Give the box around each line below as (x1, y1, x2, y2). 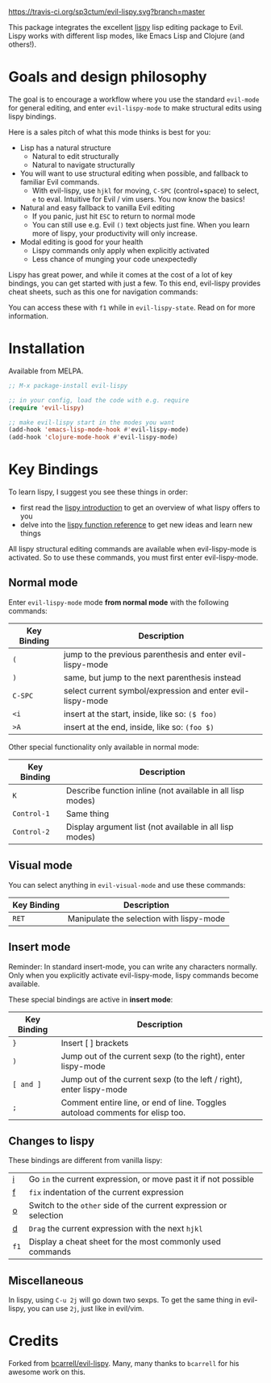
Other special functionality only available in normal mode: (8, 742, 199, 752)
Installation (8, 340, 85, 358)
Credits (8, 1332, 59, 1350)
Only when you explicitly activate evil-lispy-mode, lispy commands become (8, 970, 260, 980)
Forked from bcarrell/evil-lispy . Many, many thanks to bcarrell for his (8, 1359, 240, 1368)
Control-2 (12, 827, 50, 836)
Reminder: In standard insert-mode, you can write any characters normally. (8, 961, 258, 971)
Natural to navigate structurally (31, 160, 135, 169)
